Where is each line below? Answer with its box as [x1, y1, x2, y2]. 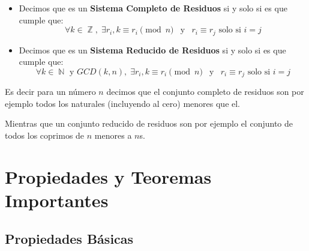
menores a [94, 129, 132, 142]
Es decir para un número [5, 85, 96, 98]
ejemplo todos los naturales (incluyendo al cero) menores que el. [5, 97, 241, 109]
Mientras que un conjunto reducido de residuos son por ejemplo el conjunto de [5, 117, 293, 130]
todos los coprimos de [5, 129, 85, 142]
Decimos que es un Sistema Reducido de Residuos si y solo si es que [19, 43, 286, 56]
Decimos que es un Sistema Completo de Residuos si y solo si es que [19, 2, 287, 14]
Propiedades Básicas [5, 229, 134, 247]
